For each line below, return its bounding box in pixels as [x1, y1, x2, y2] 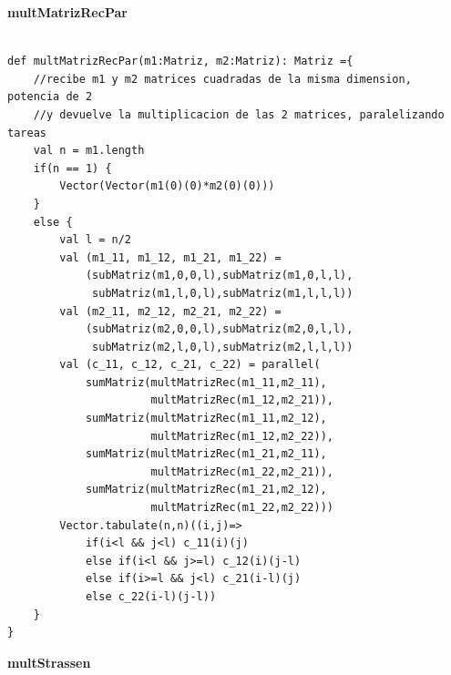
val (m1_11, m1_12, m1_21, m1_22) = [59, 251, 282, 264]
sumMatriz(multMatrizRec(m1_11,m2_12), [85, 412, 327, 425]
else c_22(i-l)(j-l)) [85, 590, 217, 603]
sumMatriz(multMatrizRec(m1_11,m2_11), [85, 375, 327, 389]
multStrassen [7, 652, 91, 671]
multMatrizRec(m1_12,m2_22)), [150, 429, 333, 443]
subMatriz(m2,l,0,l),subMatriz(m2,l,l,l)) [92, 340, 354, 353]
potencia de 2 [7, 90, 93, 104]
